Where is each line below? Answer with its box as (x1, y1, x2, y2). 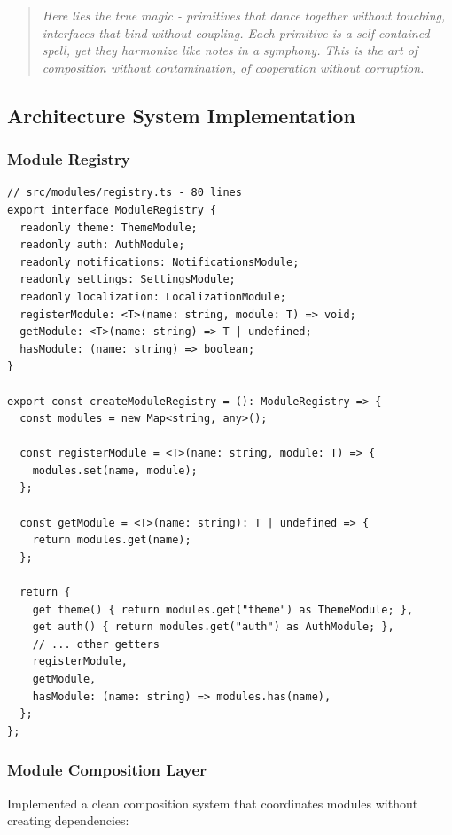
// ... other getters (32, 637, 160, 651)
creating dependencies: (7, 811, 129, 830)
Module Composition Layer (7, 759, 207, 781)
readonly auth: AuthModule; (19, 238, 185, 252)
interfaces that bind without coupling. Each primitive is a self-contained (42, 23, 430, 42)
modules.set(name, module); (32, 464, 198, 477)
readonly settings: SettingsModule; (19, 273, 236, 286)
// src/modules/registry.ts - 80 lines (7, 186, 242, 199)
